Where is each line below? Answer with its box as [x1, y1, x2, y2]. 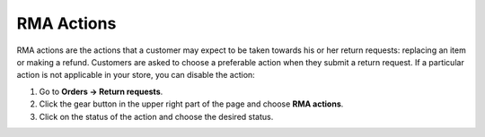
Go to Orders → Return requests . [39, 86, 163, 97]
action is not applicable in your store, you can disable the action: [16, 70, 255, 81]
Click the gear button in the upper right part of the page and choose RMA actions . [39, 98, 344, 109]
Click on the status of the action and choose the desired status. [39, 111, 274, 122]
